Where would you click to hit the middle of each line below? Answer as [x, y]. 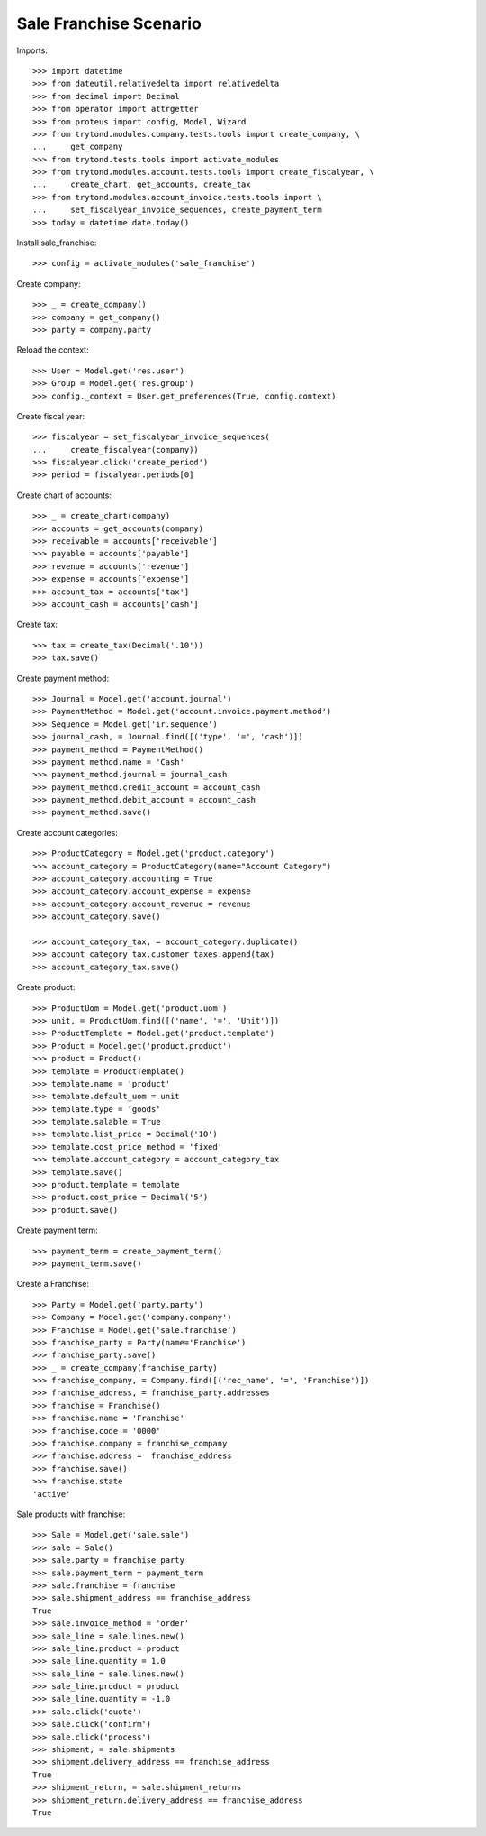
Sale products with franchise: [71, 1514]
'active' [52, 1494]
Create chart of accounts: [64, 495]
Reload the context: [53, 350]
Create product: [46, 987]
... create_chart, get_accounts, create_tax [142, 184]
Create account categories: [67, 832]
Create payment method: [63, 678]
